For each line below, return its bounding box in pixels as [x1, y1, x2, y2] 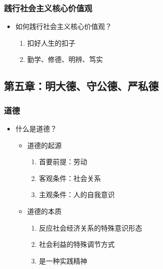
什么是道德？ [15, 123, 57, 133]
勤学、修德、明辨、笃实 [27, 54, 103, 64]
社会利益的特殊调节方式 [39, 239, 115, 249]
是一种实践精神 [39, 255, 87, 266]
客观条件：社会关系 [39, 173, 101, 183]
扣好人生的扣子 [27, 37, 76, 48]
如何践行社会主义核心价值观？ [15, 21, 112, 31]
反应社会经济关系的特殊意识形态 [39, 222, 142, 233]
